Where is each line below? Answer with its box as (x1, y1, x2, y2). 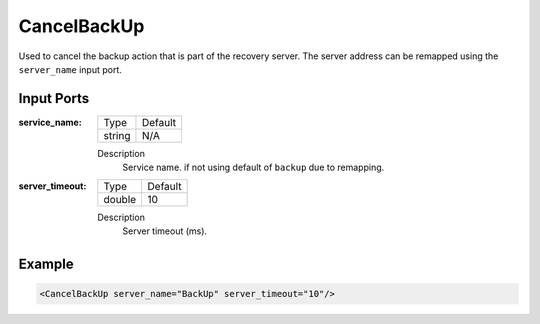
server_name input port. (18, 63, 122, 75)
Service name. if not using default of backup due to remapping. (122, 161, 385, 174)
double (103, 192, 137, 206)
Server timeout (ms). (122, 225, 208, 237)
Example (18, 255, 74, 272)
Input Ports (18, 90, 90, 107)
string (103, 128, 131, 142)
